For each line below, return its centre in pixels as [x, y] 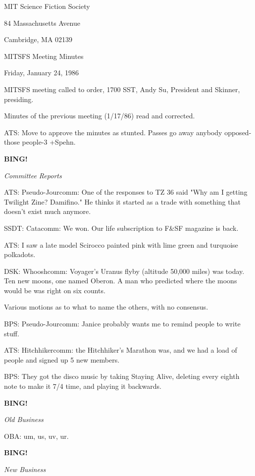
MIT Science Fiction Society [47, 6]
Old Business [24, 419]
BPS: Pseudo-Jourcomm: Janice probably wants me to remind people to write [122, 324]
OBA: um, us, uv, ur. [36, 436]
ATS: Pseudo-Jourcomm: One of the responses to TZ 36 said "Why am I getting [126, 192]
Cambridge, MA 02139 [38, 39]
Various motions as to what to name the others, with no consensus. [106, 307]
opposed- [238, 132]
